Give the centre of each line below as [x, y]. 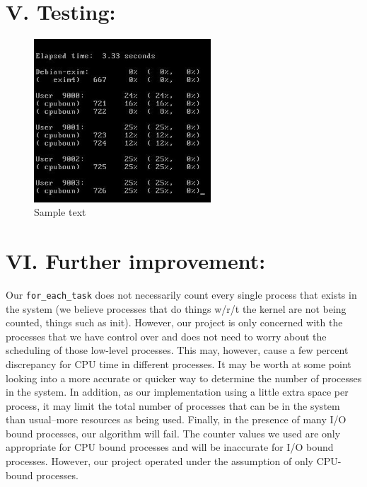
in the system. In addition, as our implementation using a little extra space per [177, 392]
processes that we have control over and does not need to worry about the [166, 336]
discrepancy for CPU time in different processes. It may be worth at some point [179, 363]
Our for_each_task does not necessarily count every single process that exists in [181, 294]
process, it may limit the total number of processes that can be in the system [173, 405]
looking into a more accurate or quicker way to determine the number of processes [184, 378]
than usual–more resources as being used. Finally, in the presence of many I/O [176, 419]
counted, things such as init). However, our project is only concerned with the [174, 322]
